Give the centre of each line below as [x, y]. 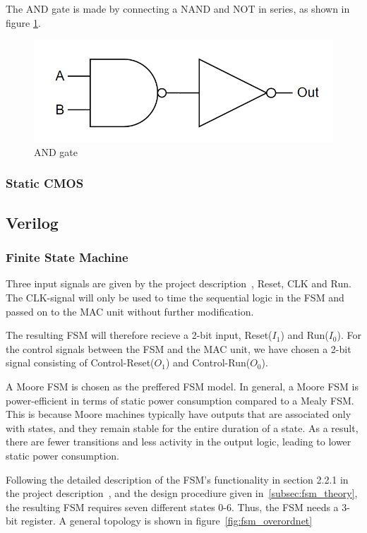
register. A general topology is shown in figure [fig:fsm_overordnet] [167, 521]
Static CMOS [45, 183]
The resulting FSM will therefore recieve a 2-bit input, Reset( [139, 335]
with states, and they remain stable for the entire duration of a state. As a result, [182, 427]
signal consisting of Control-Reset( [80, 363]
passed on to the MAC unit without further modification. [130, 311]
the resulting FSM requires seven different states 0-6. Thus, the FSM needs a [172, 507]
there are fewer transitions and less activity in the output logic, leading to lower [179, 442]
